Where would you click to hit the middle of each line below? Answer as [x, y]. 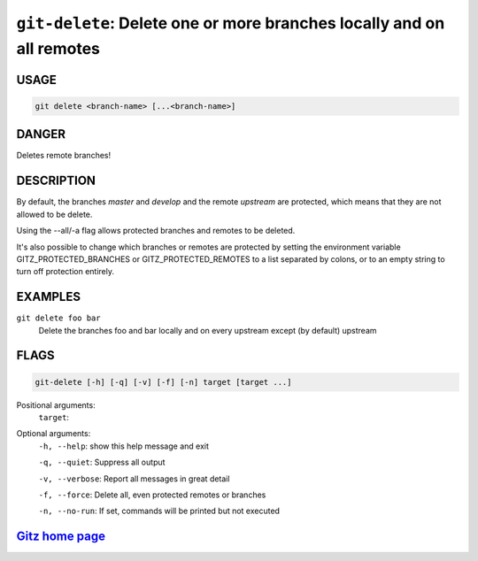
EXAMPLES [49, 297]
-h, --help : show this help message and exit [124, 446]
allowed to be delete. [54, 214]
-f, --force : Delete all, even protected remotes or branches [152, 495]
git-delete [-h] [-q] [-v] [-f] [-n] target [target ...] [163, 382]
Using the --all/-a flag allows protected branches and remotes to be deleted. [156, 231]
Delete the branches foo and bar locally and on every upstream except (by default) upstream [208, 330]
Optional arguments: [54, 434]
